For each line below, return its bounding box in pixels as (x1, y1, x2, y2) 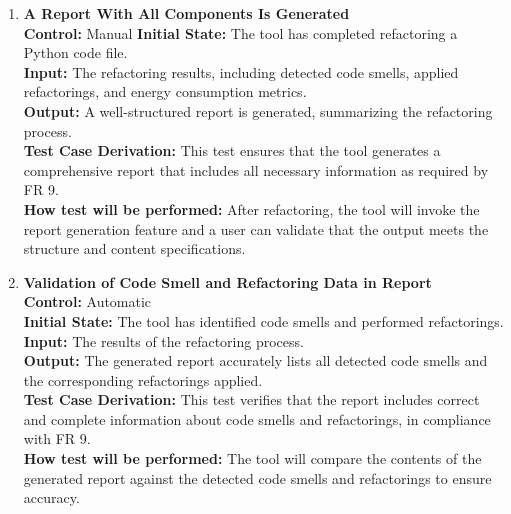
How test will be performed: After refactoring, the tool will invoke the (23, 198, 480, 219)
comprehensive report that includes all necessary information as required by (23, 159, 489, 180)
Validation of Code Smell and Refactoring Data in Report (23, 271, 432, 292)
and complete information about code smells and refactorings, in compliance (23, 408, 491, 429)
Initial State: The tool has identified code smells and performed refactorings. (23, 310, 504, 331)
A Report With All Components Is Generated (23, 3, 350, 23)
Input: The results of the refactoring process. (23, 330, 304, 351)
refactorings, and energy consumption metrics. (23, 81, 307, 102)
